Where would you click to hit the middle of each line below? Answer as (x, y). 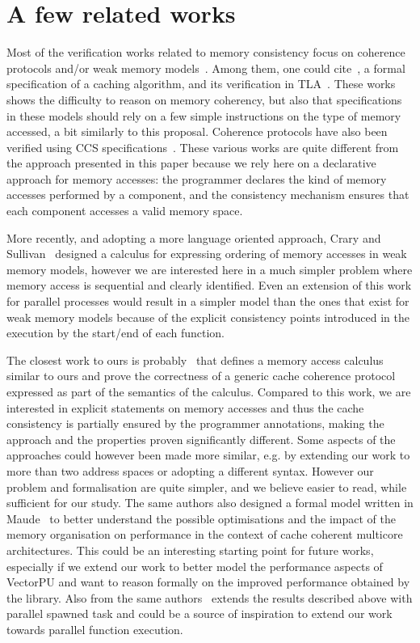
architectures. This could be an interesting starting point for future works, (190, 550)
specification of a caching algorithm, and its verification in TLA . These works (201, 84)
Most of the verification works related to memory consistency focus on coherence (206, 52)
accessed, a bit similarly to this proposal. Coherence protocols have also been (197, 131)
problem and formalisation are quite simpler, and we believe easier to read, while (207, 486)
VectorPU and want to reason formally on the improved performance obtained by (208, 582)
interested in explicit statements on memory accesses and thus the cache (185, 407)
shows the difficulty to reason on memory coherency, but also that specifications (204, 99)
